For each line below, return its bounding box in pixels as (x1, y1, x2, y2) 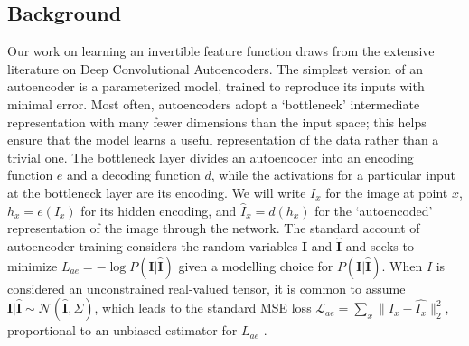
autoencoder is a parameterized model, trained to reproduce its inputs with (7, 77, 425, 96)
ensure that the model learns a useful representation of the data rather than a (7, 130, 439, 149)
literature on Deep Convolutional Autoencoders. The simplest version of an (7, 59, 423, 78)
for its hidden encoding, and (80, 201, 237, 220)
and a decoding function (67, 165, 201, 184)
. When (381, 256, 423, 275)
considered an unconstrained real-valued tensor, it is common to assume (7, 278, 406, 297)
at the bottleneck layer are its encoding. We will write (7, 182, 306, 201)
